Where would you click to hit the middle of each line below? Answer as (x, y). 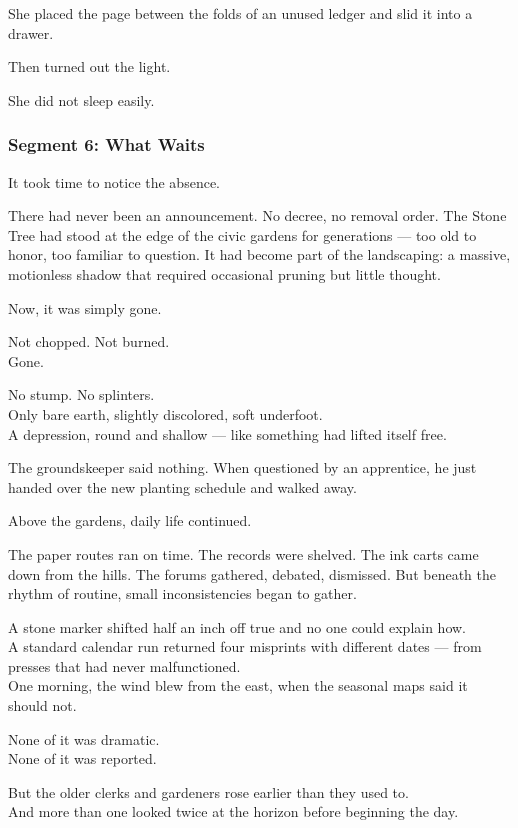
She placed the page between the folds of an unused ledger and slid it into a (240, 13)
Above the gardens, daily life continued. (130, 520)
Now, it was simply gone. (85, 307)
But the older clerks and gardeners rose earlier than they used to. (208, 791)
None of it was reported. (82, 758)
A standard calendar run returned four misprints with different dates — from (245, 646)
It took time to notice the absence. (114, 181)
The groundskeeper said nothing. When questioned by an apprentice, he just (242, 467)
